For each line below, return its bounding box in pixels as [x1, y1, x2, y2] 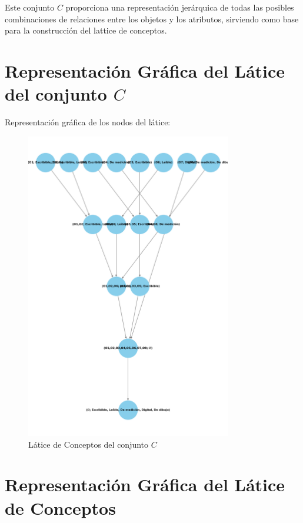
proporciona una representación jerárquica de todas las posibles [65, 1, 294, 13]
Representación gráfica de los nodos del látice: [5, 116, 171, 128]
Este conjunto [5, 1, 55, 13]
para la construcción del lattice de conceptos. [5, 24, 167, 36]
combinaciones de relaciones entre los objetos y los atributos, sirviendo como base [5, 12, 299, 25]
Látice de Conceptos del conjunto [28, 438, 149, 450]
